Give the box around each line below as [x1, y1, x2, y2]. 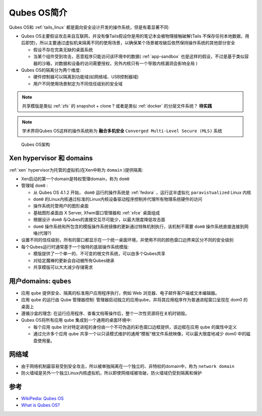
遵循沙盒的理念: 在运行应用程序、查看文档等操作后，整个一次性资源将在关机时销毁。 [21, 311, 189, 316]
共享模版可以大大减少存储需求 [33, 264, 93, 270]
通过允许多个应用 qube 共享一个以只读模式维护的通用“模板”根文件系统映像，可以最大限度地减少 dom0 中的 [33, 331, 246, 337]
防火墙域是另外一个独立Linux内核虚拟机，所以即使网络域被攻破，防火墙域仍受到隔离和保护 [21, 370, 202, 376]
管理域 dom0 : [21, 183, 48, 189]
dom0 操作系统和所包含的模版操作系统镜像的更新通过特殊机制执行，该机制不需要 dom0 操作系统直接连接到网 [33, 224, 249, 229]
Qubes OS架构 [21, 141, 50, 147]
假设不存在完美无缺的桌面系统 [33, 47, 93, 52]
